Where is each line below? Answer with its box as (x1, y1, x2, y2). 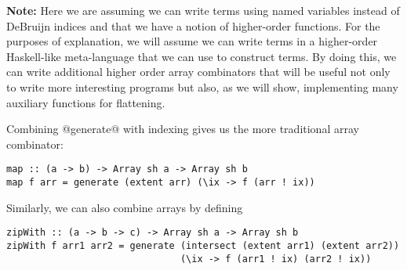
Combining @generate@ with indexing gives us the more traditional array (6, 121, 359, 137)
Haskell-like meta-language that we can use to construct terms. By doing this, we (6, 48, 397, 64)
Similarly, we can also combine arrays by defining (6, 199, 243, 215)
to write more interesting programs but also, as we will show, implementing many (6, 78, 398, 95)
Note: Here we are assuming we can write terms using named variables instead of (6, 2, 400, 18)
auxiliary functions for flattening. (6, 94, 165, 110)
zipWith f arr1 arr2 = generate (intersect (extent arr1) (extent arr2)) (6, 239, 400, 251)
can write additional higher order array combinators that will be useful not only (6, 63, 391, 80)
